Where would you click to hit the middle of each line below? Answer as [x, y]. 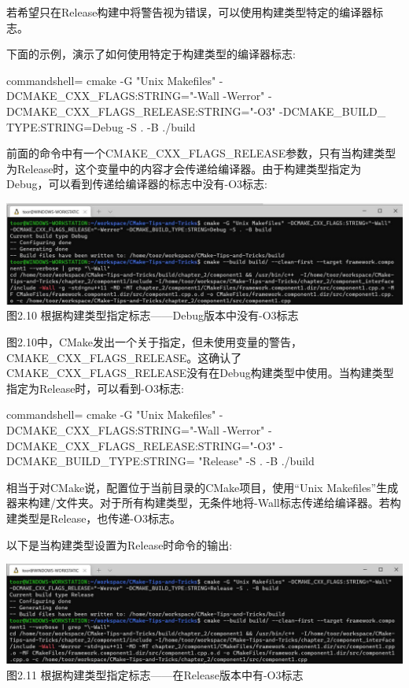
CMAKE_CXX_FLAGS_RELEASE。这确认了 [124, 357]
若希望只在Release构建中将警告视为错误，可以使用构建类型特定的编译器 [190, 12]
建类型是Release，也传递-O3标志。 [94, 518]
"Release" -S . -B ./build [256, 461]
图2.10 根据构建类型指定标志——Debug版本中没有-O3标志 [153, 315]
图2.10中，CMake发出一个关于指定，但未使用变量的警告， [155, 342]
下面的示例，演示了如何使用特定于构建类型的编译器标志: [151, 54]
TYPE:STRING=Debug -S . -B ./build [101, 126]
